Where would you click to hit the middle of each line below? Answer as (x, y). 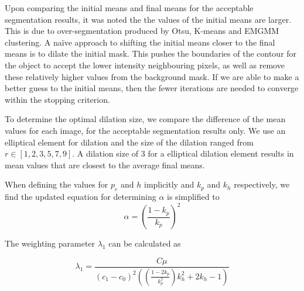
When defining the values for (57, 184)
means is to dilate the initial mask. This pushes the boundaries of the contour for (151, 53)
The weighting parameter (50, 243)
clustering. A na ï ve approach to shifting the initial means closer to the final (140, 42)
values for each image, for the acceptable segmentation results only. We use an (145, 130)
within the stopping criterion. (57, 99)
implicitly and (169, 184)
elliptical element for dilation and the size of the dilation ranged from (129, 142)
